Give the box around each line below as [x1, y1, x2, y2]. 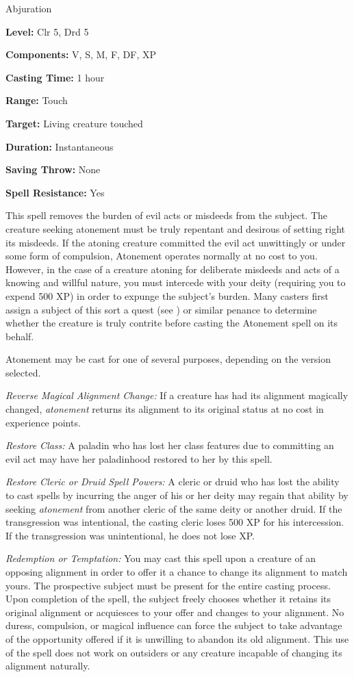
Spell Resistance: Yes [5, 185, 105, 199]
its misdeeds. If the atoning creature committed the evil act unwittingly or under [5, 235, 346, 249]
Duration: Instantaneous [5, 139, 114, 153]
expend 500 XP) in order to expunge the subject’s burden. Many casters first [5, 288, 329, 303]
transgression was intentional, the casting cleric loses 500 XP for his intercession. [5, 515, 344, 529]
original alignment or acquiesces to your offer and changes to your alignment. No [5, 604, 344, 619]
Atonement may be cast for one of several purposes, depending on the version [5, 352, 331, 366]
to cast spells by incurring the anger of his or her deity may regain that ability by [5, 488, 349, 502]
